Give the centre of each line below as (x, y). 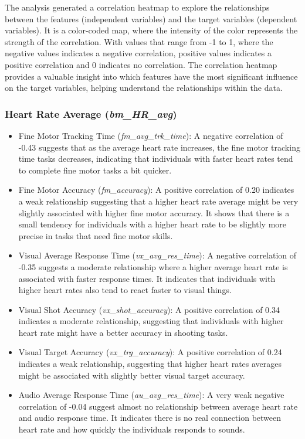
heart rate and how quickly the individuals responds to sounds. (132, 429)
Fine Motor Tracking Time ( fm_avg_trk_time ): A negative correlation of (151, 135)
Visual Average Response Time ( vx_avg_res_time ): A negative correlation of (157, 255)
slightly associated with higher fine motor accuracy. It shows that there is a (154, 212)
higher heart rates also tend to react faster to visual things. (125, 290)
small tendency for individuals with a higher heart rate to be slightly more (152, 224)
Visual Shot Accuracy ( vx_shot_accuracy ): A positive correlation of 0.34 (149, 309)
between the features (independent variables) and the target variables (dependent (151, 18)
